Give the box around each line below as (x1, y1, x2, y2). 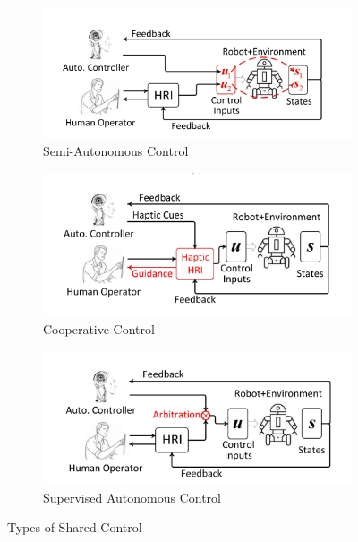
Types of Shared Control (7, 518, 142, 537)
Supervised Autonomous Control (43, 487, 221, 506)
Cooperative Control (43, 320, 155, 339)
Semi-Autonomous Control (43, 142, 189, 160)
